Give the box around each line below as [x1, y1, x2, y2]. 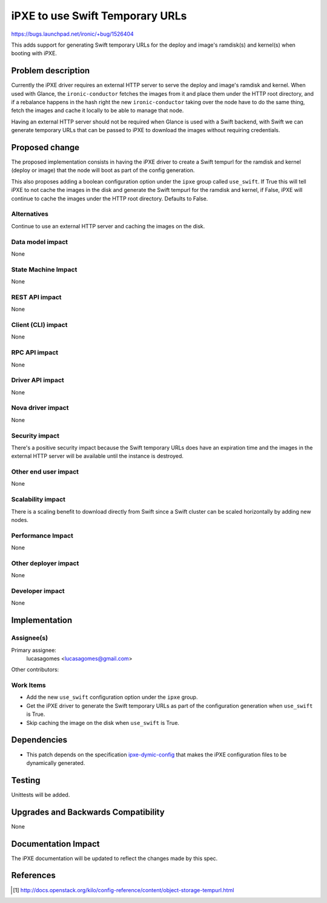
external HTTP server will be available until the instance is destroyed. [11, 452, 184, 460]
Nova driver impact [11, 403, 69, 412]
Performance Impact [11, 531, 74, 540]
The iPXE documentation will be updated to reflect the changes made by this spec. [11, 855, 218, 862]
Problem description [11, 65, 90, 76]
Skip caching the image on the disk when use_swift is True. [26, 719, 180, 726]
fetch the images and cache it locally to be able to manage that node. [11, 107, 184, 114]
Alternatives [11, 210, 48, 218]
